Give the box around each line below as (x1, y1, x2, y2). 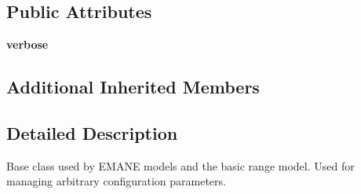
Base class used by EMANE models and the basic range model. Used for (6, 157, 355, 174)
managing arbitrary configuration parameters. (6, 173, 226, 189)
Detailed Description (6, 120, 178, 145)
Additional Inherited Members (6, 75, 260, 99)
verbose (6, 36, 49, 53)
